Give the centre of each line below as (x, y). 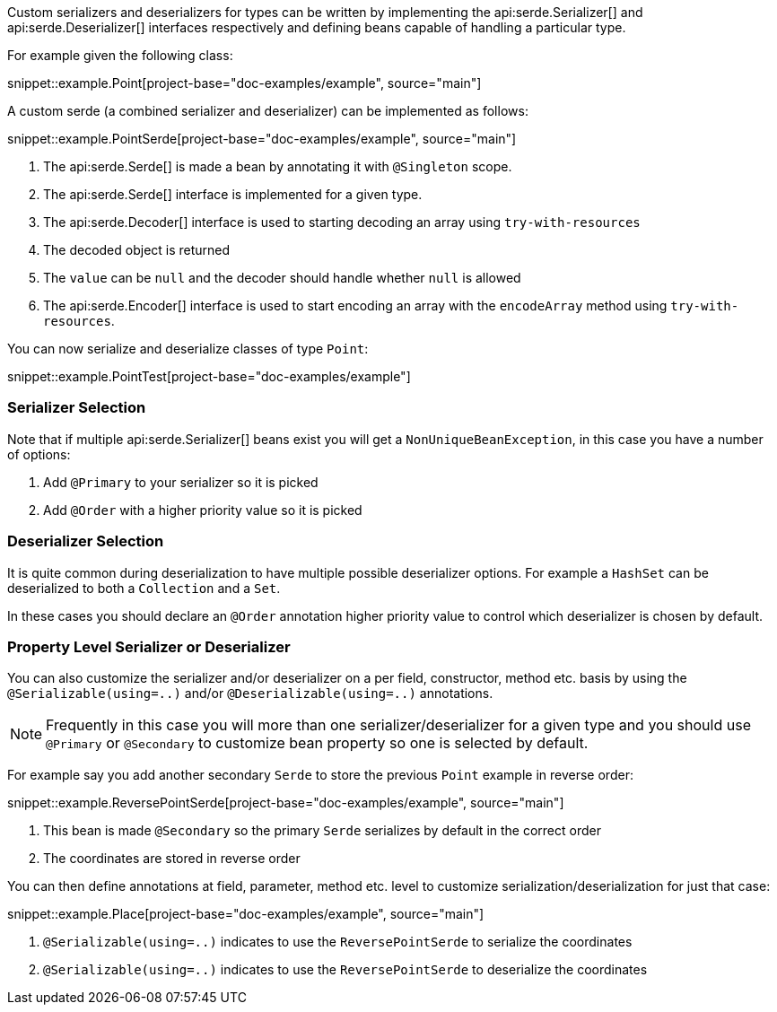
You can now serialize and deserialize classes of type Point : (188, 349)
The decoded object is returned (137, 250)
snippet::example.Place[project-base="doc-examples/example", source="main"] (246, 914)
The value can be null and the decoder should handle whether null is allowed (282, 278)
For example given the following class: (120, 55)
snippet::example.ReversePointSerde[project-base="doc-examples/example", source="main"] (286, 803)
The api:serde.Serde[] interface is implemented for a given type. (233, 194)
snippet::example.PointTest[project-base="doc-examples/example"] (209, 376)
